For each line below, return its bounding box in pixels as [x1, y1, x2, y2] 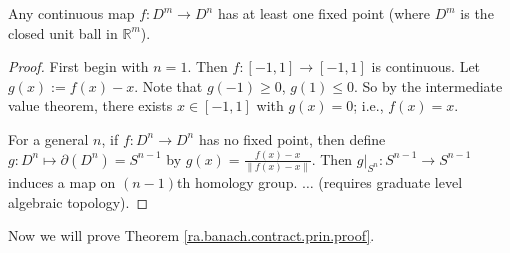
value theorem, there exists [8, 95, 173, 116]
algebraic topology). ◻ [8, 191, 149, 212]
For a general [8, 128, 89, 149]
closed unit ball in [8, 22, 118, 43]
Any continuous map [8, 3, 135, 23]
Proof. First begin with [8, 56, 149, 77]
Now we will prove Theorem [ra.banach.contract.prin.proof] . [8, 225, 375, 246]
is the [460, 3, 494, 23]
